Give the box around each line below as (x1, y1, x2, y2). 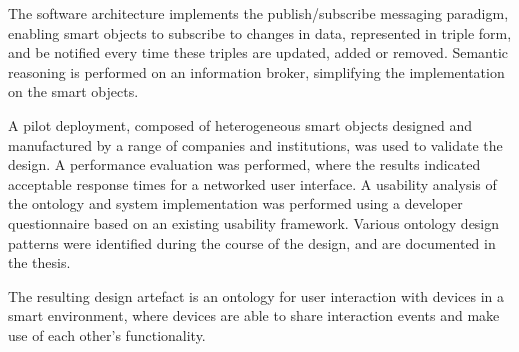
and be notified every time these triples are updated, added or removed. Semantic (8, 42, 509, 63)
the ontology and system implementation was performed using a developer (8, 193, 463, 214)
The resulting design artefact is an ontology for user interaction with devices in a (8, 285, 505, 306)
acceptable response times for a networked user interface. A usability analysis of (8, 173, 497, 194)
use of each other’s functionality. (8, 324, 206, 345)
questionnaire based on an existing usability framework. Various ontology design (8, 212, 500, 233)
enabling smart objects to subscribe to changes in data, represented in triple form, (8, 22, 512, 43)
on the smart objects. (8, 81, 139, 102)
